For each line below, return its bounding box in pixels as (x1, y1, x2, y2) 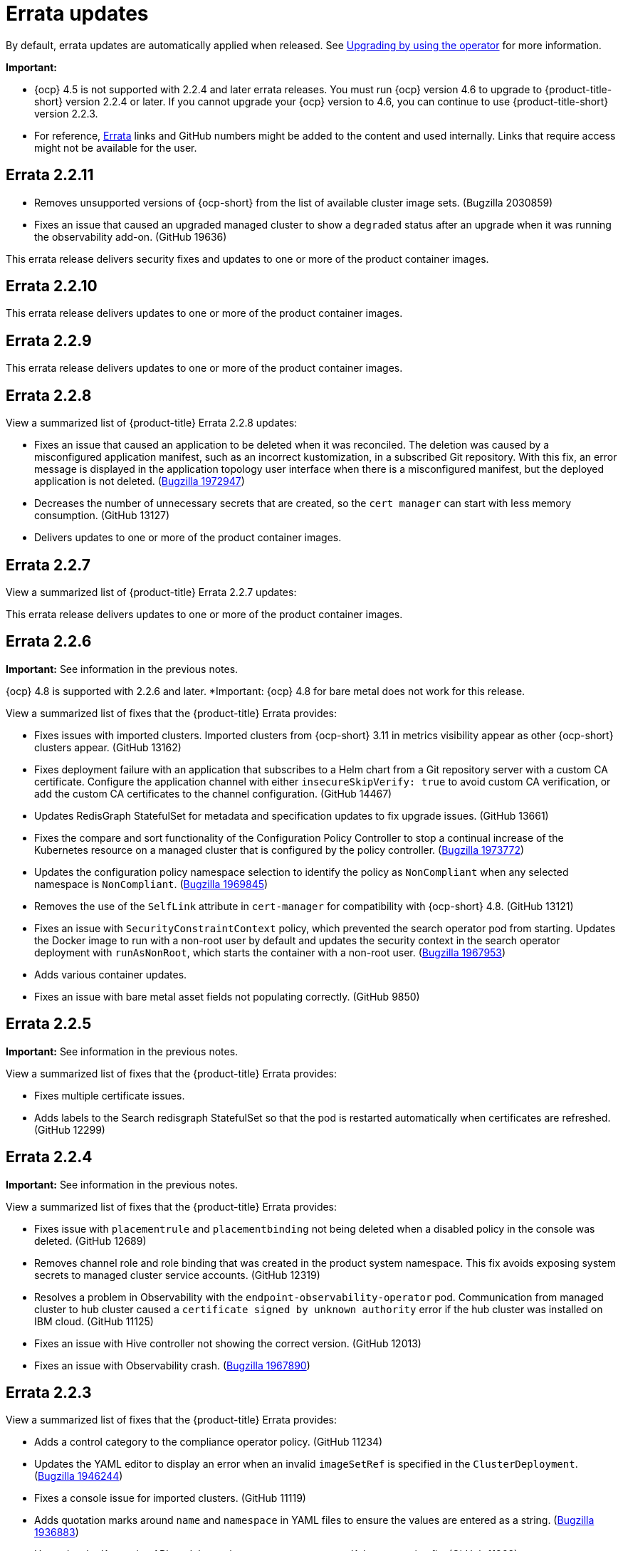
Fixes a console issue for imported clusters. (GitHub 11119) (34, 1492, 306, 1505)
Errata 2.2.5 (6, 1015, 92, 1033)
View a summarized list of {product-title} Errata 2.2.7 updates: (6, 585, 297, 598)
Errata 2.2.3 (6, 1383, 92, 1401)
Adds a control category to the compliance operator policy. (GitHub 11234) (34, 1436, 383, 1448)
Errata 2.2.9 (6, 331, 92, 350)
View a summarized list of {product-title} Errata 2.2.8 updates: (6, 417, 298, 429)
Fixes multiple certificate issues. (34, 1089, 185, 1102)
